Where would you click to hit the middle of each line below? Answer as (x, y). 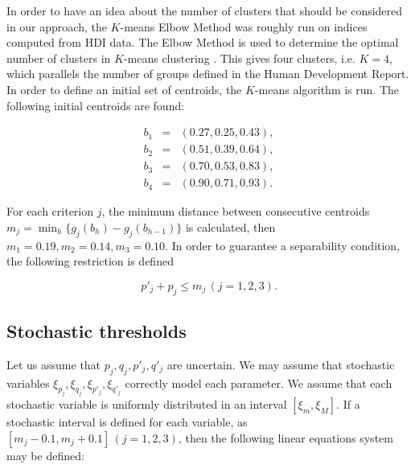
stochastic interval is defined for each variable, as (127, 422)
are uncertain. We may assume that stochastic (281, 364)
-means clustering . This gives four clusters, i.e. (239, 58)
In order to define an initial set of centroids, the (124, 89)
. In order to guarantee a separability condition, (283, 245)
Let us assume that (54, 364)
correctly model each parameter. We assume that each (259, 383)
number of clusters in (59, 58)
